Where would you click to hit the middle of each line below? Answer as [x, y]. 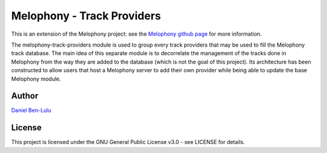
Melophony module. [36, 79]
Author [25, 96]
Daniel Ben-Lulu [31, 110]
